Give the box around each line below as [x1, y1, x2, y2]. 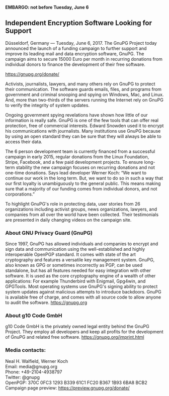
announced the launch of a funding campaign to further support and [5, 45, 147, 51]
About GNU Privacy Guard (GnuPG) [5, 229, 93, 236]
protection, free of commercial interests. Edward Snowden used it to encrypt [5, 123, 164, 129]
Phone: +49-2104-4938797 [5, 369, 62, 375]
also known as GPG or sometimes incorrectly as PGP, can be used [5, 262, 143, 268]
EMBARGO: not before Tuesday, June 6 [5, 5, 89, 10]
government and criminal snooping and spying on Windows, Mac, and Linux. [5, 91, 164, 97]
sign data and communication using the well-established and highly [5, 246, 145, 252]
